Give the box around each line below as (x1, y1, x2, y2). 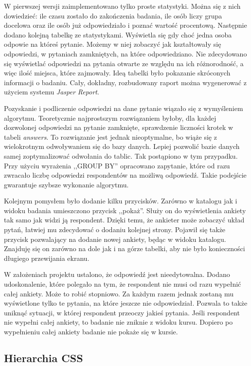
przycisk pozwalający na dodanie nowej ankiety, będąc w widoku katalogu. (4, 234, 226, 244)
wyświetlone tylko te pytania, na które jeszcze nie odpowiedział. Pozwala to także (4, 298, 248, 308)
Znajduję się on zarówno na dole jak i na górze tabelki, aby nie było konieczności (4, 243, 245, 254)
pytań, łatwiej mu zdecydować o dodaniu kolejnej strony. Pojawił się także (4, 224, 226, 235)
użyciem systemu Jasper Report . (4, 87, 99, 97)
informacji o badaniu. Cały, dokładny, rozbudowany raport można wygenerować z (4, 77, 247, 87)
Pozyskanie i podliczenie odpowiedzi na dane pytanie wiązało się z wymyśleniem (4, 103, 243, 113)
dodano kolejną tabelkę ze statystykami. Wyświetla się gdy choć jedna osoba (4, 29, 232, 39)
